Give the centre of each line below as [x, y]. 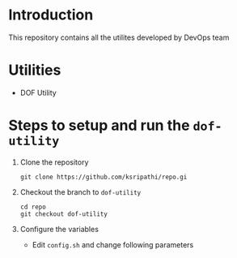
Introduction [51, 15]
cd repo [33, 207]
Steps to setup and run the [99, 125]
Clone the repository [54, 162]
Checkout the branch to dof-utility [80, 191]
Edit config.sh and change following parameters [113, 244]
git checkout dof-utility [63, 214]
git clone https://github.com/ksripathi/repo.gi [104, 177]
